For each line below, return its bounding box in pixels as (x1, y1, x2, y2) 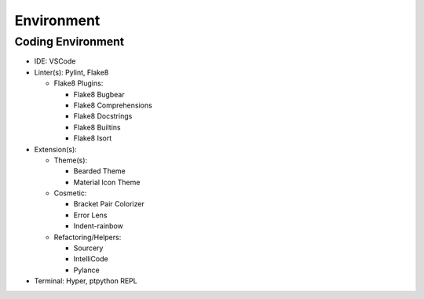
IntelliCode (73, 254, 109, 264)
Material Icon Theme (73, 177, 141, 187)
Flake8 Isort (73, 133, 112, 143)
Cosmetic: (53, 188, 87, 198)
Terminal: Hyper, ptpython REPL (34, 276, 137, 286)
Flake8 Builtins (73, 122, 121, 132)
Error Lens (73, 210, 108, 220)
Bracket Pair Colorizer (73, 199, 144, 209)
